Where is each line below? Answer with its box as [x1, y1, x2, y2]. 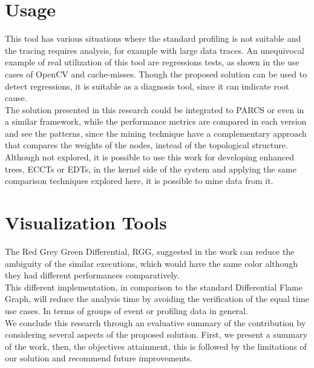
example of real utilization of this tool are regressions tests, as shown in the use [5, 56, 299, 68]
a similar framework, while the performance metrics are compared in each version [5, 115, 307, 128]
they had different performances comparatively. [5, 269, 180, 281]
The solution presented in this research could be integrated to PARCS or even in [5, 103, 304, 116]
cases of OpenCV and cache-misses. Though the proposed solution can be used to [5, 67, 307, 80]
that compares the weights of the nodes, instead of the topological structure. [5, 139, 288, 151]
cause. [5, 91, 27, 104]
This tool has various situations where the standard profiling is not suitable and [5, 32, 301, 45]
